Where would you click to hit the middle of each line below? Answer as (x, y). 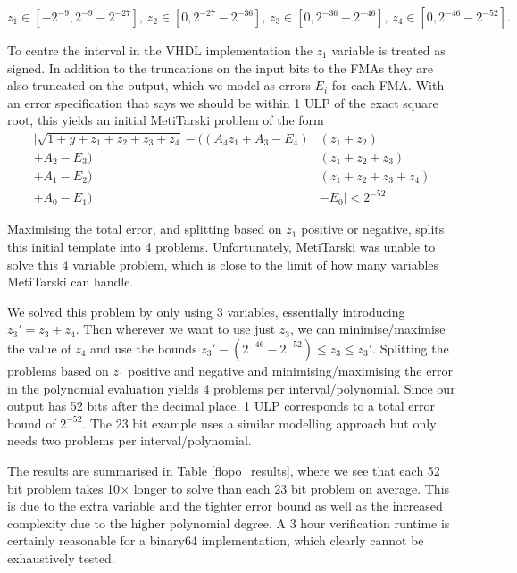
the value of (39, 348)
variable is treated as (388, 50)
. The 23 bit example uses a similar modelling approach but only (259, 423)
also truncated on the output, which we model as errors (159, 85)
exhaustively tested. (61, 557)
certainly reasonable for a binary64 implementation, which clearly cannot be (216, 540)
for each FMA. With (388, 85)
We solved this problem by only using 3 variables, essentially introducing (206, 311)
